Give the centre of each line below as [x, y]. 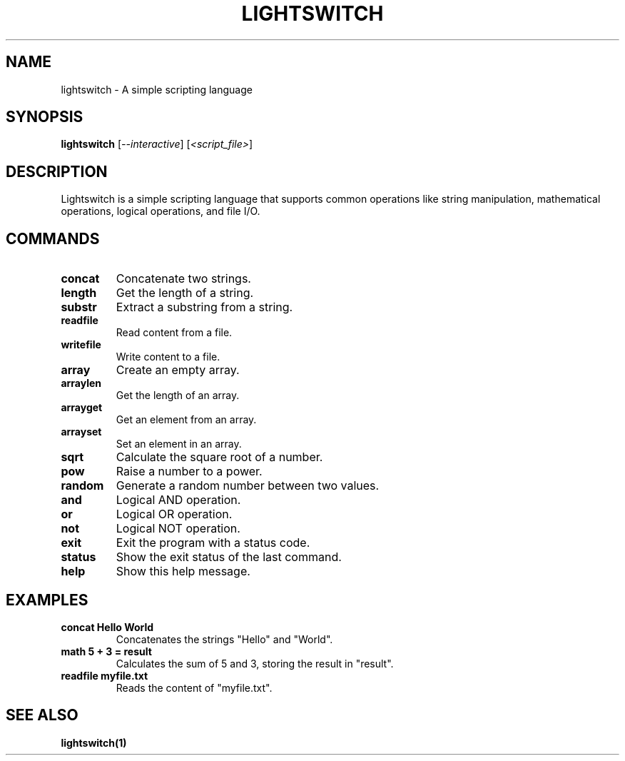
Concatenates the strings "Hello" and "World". [224, 639]
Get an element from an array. [186, 420]
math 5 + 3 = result [106, 651]
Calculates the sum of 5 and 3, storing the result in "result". [255, 663]
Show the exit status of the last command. [229, 557]
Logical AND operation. [178, 500]
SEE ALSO [42, 715]
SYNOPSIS [45, 117]
